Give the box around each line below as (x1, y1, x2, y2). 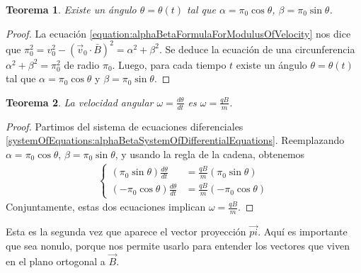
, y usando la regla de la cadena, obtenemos (115, 146, 305, 161)
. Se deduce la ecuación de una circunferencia (159, 41, 355, 56)
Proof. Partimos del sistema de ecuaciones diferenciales (6, 118, 243, 133)
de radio (64, 57, 100, 72)
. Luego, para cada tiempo (112, 57, 227, 72)
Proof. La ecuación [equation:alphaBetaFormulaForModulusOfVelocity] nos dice (6, 26, 351, 40)
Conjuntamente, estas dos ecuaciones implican (6, 199, 206, 214)
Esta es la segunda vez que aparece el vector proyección (6, 224, 246, 239)
